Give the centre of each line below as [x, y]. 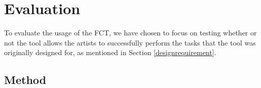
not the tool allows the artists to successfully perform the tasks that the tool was [130, 42]
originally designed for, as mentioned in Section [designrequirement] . [110, 52]
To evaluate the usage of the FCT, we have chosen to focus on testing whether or [130, 33]
